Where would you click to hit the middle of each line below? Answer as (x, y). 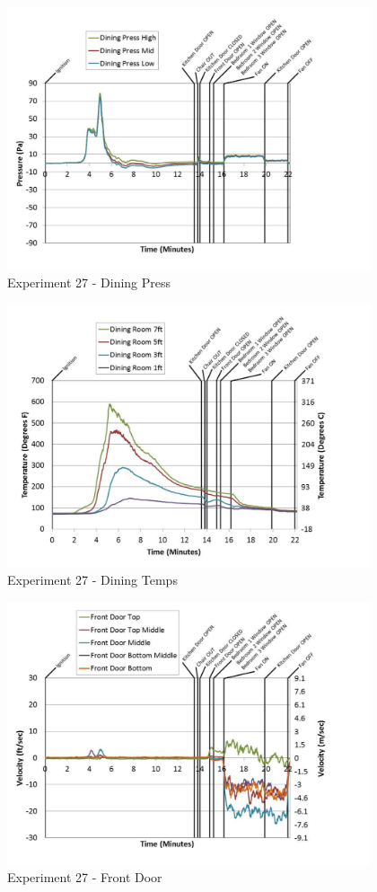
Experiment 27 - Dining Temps (92, 580)
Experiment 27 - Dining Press (89, 283)
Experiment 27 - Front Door (85, 877)
